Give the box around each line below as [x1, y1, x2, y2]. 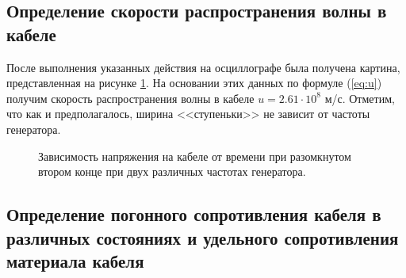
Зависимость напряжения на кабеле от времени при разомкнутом [38, 147, 351, 164]
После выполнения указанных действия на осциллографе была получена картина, [6, 59, 400, 75]
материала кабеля [6, 248, 144, 272]
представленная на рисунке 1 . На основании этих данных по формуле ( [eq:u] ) [6, 74, 382, 91]
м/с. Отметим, [324, 89, 395, 106]
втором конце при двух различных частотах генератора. [38, 163, 306, 180]
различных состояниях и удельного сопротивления [6, 225, 399, 249]
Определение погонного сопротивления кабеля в [6, 202, 381, 227]
